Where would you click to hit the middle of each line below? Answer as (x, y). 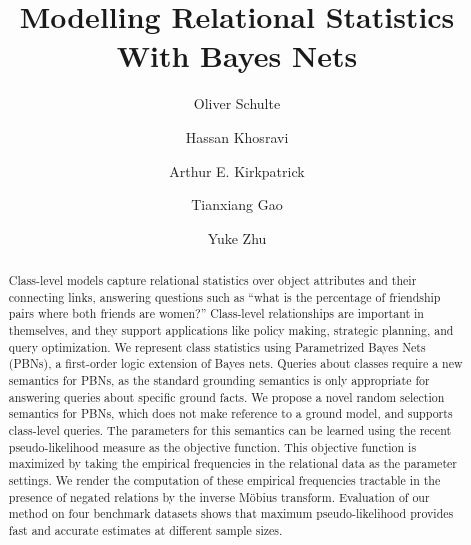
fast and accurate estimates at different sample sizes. (145, 529)
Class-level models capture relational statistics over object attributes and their (212, 280)
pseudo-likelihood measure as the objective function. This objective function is (212, 446)
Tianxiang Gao (237, 204)
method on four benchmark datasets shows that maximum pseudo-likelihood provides (231, 513)
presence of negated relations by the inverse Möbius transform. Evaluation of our (219, 496)
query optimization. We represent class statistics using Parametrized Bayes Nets (217, 346)
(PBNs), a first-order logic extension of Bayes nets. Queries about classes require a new (235, 363)
